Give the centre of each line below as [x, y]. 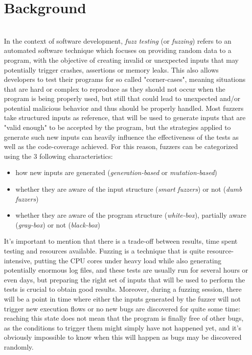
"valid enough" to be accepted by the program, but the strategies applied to [117, 127]
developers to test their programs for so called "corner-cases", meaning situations [125, 79]
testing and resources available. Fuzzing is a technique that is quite [104, 251]
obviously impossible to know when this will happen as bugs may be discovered [123, 337]
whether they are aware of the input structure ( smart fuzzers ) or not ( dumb [129, 189]
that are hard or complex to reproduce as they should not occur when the [115, 89]
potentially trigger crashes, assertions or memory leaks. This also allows [111, 69]
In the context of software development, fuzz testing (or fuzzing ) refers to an [118, 40]
